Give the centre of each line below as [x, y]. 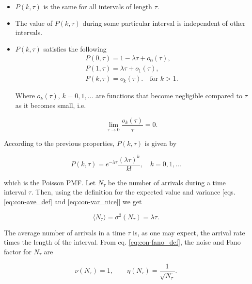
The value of [34, 23]
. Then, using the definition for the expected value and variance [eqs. [133, 192]
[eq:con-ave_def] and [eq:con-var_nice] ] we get [73, 202]
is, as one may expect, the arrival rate [189, 232]
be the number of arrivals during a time [167, 182]
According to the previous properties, [59, 143]
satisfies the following [75, 48]
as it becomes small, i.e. [51, 105]
